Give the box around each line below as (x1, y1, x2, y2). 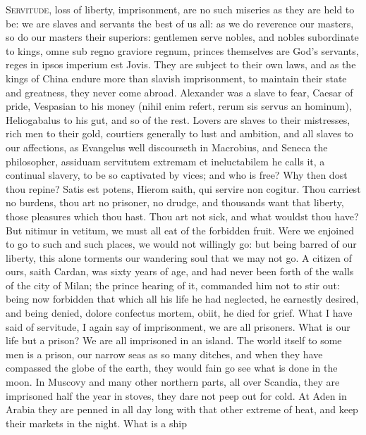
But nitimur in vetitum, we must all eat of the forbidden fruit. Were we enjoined (6, 222, 354, 237)
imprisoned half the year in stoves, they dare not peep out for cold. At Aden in (6, 388, 347, 403)
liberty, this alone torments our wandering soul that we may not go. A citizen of (6, 250, 352, 265)
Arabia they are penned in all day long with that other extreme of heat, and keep (6, 402, 358, 417)
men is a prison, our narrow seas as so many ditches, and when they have (6, 346, 323, 361)
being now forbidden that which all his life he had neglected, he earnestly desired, (6, 291, 359, 306)
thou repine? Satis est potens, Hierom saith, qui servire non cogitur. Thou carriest (6, 181, 361, 196)
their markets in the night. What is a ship (6, 415, 187, 430)
